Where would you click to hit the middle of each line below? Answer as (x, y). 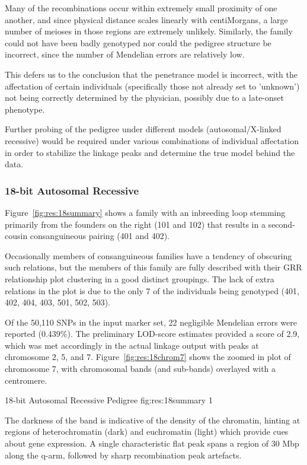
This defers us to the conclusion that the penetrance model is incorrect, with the (151, 74)
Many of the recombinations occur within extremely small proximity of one (141, 8)
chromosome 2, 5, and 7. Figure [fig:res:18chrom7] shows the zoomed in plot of (148, 357)
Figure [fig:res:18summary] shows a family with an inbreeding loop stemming (145, 212)
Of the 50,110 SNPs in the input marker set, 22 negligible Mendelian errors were (151, 322)
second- (282, 224)
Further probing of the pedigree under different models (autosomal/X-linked (143, 129)
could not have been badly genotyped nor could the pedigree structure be (138, 42)
